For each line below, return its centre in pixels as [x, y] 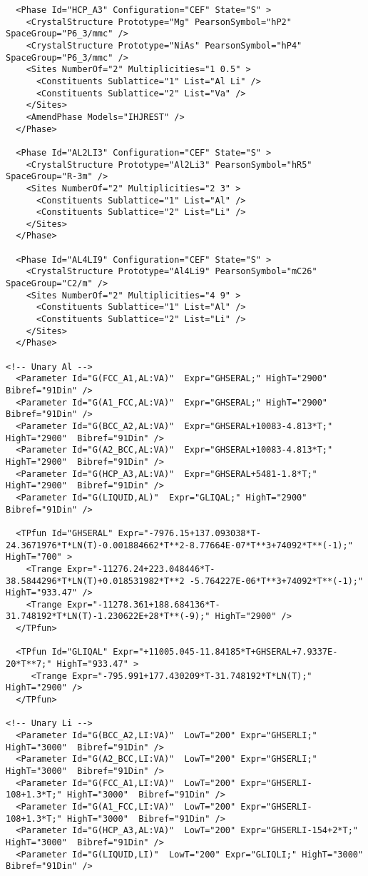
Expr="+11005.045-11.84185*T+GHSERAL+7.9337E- [225, 652]
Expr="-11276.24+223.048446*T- [141, 569]
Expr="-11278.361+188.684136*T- [143, 604]
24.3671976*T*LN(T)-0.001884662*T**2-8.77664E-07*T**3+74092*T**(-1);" [179, 545]
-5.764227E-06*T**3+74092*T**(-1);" [276, 581]
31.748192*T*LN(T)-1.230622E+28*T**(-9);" [108, 616]
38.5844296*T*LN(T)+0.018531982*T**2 [95, 581]
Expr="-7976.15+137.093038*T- [189, 533]
